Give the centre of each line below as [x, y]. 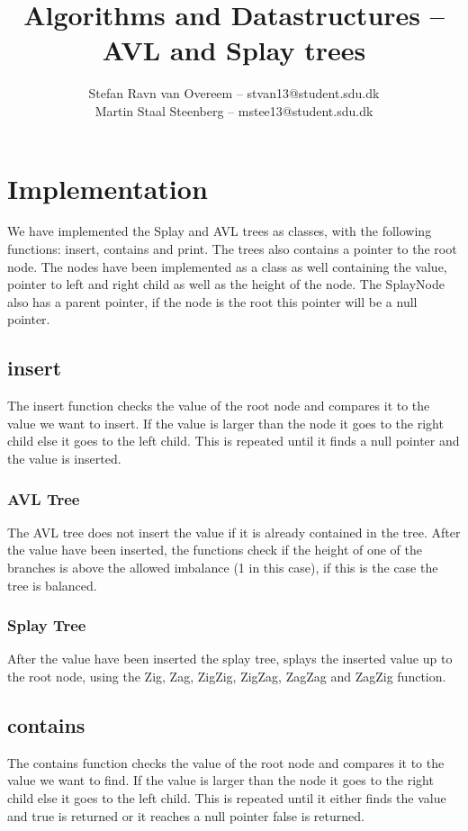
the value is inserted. [64, 458]
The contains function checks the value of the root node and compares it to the [226, 762]
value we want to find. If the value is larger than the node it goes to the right [220, 780]
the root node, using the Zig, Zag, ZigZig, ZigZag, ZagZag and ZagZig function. [227, 676]
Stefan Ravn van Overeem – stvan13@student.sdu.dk [234, 93]
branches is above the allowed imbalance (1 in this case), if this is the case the [223, 567]
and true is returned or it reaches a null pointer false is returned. [186, 815]
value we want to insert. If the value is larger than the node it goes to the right [225, 423]
